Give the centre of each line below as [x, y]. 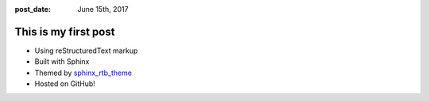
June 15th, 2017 [103, 9]
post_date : [33, 9]
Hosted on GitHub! [65, 84]
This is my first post [65, 32]
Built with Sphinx [62, 62]
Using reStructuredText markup [86, 50]
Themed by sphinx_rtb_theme [83, 73]
